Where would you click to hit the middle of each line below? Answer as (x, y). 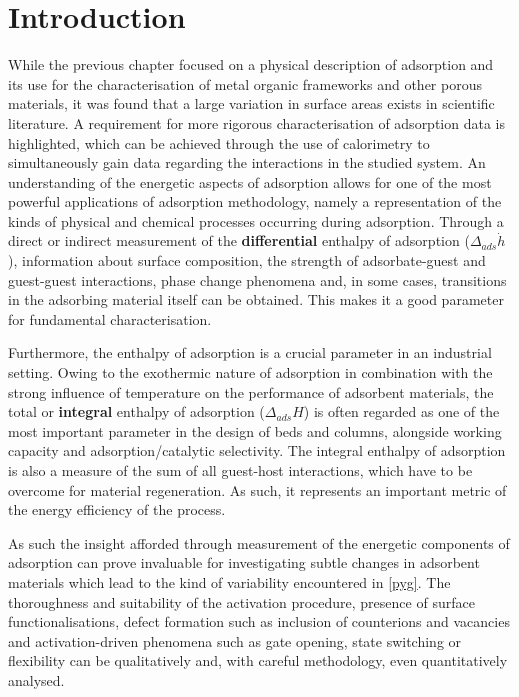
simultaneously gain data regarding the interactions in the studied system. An (247, 162)
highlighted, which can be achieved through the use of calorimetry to (219, 142)
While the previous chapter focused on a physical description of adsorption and (251, 64)
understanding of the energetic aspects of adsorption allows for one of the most (250, 181)
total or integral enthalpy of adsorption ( (136, 411)
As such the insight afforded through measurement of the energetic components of (259, 542)
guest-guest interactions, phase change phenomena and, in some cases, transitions (257, 279)
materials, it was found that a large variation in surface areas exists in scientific (251, 103)
